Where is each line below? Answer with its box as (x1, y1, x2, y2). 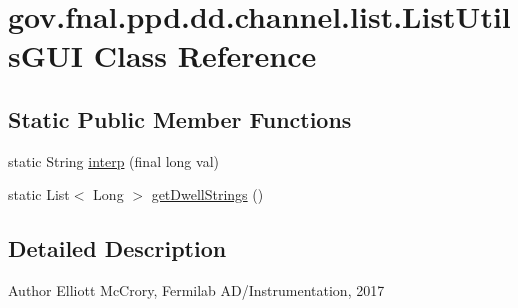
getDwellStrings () (151, 184, 264, 205)
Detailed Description (8, 233, 227, 264)
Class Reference (93, 35, 317, 76)
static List (8, 184, 70, 205)
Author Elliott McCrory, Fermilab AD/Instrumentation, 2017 (8, 280, 385, 301)
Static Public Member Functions (8, 103, 352, 134)
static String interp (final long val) (8, 150, 219, 171)
